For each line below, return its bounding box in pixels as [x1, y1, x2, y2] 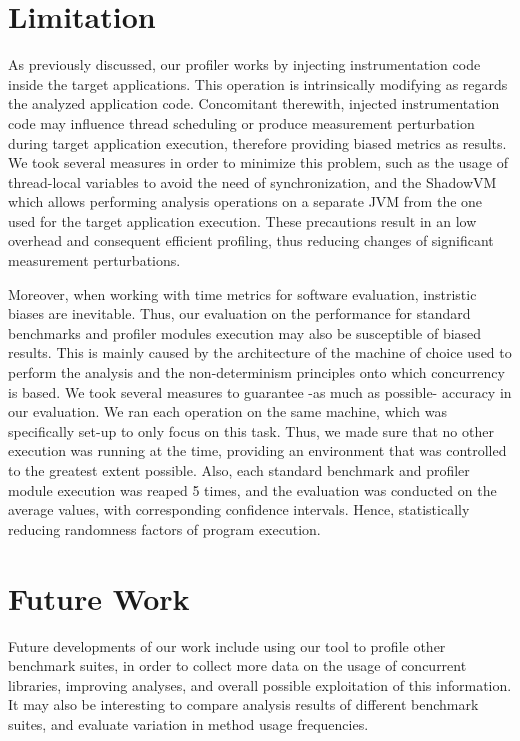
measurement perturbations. [8, 250, 181, 271]
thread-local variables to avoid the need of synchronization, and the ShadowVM [8, 171, 497, 192]
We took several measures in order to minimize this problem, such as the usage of [8, 152, 509, 173]
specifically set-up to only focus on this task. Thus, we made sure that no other [8, 420, 494, 441]
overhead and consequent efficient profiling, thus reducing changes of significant [8, 230, 494, 251]
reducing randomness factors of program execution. [8, 518, 321, 539]
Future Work [8, 577, 190, 618]
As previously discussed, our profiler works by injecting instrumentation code [8, 54, 481, 75]
